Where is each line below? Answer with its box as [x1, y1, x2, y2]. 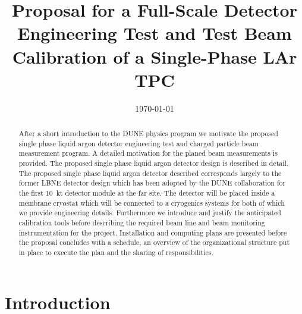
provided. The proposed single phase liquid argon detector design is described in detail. [18, 158, 289, 168]
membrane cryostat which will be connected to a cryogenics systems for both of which [18, 197, 285, 208]
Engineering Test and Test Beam [17, 21, 292, 45]
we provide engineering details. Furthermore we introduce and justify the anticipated [18, 208, 281, 218]
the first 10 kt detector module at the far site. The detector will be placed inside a [18, 188, 275, 198]
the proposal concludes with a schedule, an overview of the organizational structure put [18, 237, 290, 247]
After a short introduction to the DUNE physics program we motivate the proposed [18, 128, 278, 139]
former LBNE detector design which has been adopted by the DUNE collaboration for [18, 178, 286, 188]
